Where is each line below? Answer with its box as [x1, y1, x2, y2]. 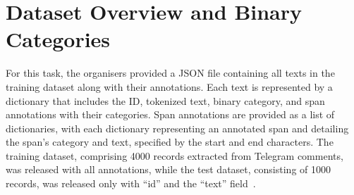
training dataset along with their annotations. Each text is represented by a [6, 79, 333, 94]
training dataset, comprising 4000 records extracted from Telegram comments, [6, 148, 343, 163]
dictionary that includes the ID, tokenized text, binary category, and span [6, 93, 325, 108]
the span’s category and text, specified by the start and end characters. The [6, 134, 334, 149]
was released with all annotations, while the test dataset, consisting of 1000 [6, 162, 331, 177]
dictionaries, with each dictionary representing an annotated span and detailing [6, 120, 349, 135]
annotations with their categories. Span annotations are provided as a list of [6, 107, 335, 122]
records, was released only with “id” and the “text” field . [6, 176, 256, 191]
